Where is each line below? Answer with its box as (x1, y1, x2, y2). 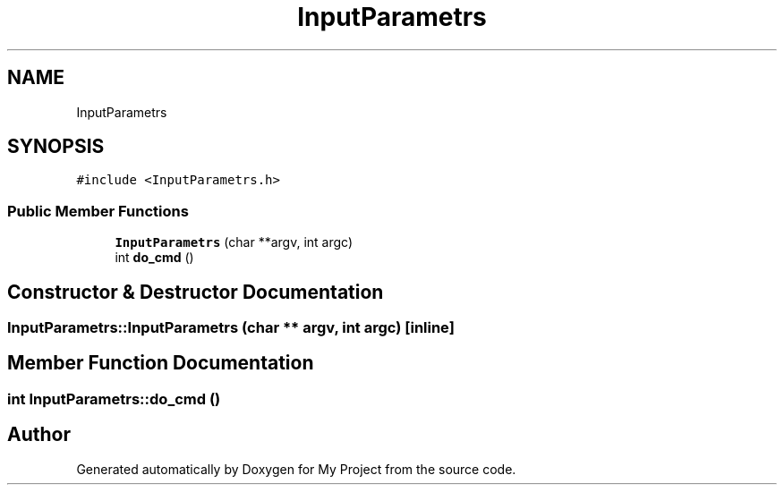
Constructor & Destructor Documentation (7, 280, 384, 303)
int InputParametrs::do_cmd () (7, 389, 221, 408)
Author (7, 423, 71, 446)
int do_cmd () (115, 250, 194, 266)
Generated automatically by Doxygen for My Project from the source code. (76, 461, 516, 477)
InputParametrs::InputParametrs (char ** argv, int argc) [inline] (7, 318, 455, 337)
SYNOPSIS (7, 135, 105, 158)
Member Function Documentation (7, 352, 314, 375)
